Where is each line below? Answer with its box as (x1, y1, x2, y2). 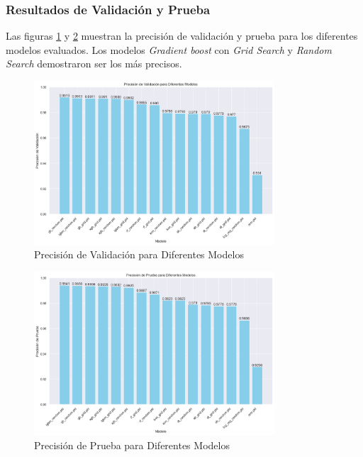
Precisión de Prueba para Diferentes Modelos (34, 437, 230, 452)
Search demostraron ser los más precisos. (6, 56, 182, 71)
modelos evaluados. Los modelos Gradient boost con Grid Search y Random (6, 42, 332, 57)
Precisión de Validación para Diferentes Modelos (34, 247, 244, 262)
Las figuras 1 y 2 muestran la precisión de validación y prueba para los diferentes (6, 28, 358, 43)
